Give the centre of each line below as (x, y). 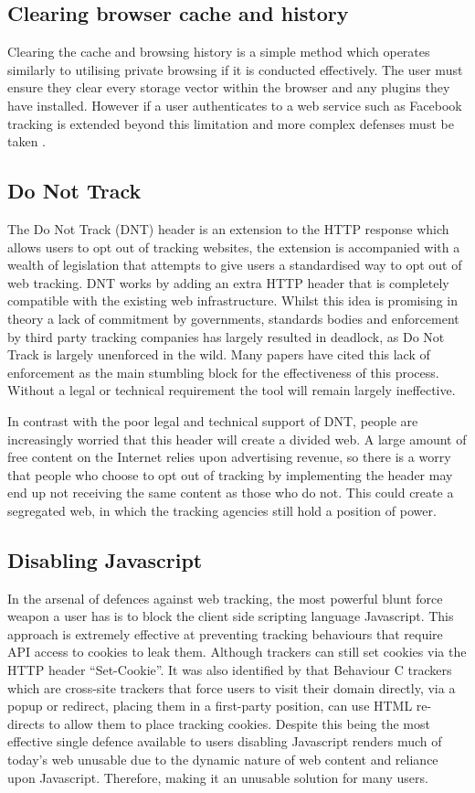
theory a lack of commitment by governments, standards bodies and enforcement (233, 318)
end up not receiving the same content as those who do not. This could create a (231, 493)
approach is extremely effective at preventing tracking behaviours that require (225, 633)
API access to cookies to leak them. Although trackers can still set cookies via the (237, 652)
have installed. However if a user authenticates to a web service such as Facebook (235, 105)
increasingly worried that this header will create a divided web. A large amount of (237, 439)
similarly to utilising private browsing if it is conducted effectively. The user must (235, 69)
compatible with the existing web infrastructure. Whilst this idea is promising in (232, 300)
